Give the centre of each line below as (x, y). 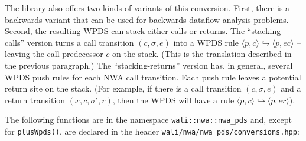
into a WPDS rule (206, 42)
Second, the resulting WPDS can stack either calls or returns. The (125, 31)
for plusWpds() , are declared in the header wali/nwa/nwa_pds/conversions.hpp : (152, 131)
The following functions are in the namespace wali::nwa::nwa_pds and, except (149, 120)
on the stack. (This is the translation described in (202, 54)
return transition (35, 100)
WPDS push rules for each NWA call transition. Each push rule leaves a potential (153, 77)
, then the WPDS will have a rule (173, 100)
